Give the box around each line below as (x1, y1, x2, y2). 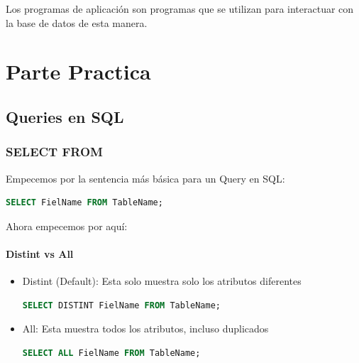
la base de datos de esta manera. (6, 15, 148, 30)
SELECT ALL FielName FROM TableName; (22, 347, 201, 358)
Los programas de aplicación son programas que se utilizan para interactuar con (6, 1, 354, 16)
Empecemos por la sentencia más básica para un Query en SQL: (6, 170, 285, 185)
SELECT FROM (6, 143, 103, 161)
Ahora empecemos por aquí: (6, 218, 128, 233)
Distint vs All (6, 246, 74, 261)
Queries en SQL (6, 105, 124, 127)
